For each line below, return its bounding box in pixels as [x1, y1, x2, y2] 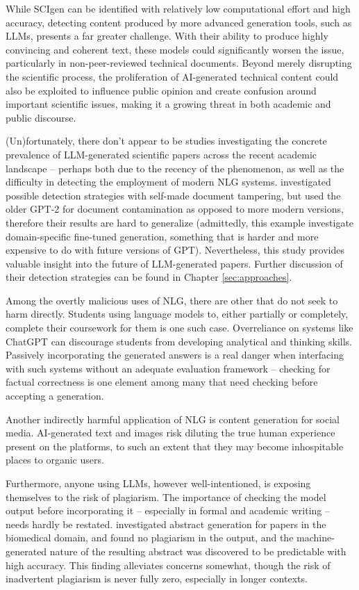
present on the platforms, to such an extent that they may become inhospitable [6, 439, 344, 453]
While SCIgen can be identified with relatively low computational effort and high [6, 1, 351, 15]
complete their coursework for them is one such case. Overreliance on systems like [6, 320, 353, 335]
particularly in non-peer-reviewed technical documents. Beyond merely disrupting [6, 56, 352, 70]
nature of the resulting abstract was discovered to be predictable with [49, 543, 347, 558]
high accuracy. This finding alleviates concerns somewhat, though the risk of [6, 557, 331, 572]
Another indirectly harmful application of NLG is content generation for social [6, 411, 340, 426]
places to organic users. [6, 452, 104, 467]
